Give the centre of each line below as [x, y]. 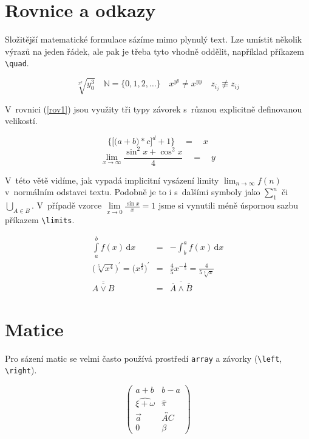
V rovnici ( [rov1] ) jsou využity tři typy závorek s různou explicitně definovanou [154, 109]
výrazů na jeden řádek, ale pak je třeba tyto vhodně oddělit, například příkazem [154, 51]
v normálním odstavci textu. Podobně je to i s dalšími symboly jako [133, 192]
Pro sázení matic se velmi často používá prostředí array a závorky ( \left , [144, 358]
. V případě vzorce [66, 205]
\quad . [17, 63]
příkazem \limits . [40, 220]
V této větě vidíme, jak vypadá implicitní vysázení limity [112, 180]
